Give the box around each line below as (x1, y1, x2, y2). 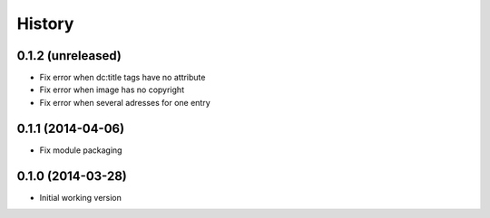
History (16, 14, 74, 33)
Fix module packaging (39, 145, 122, 156)
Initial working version (39, 192, 122, 203)
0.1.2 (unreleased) (16, 48, 122, 63)
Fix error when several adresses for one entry (39, 97, 211, 108)
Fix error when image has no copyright (39, 84, 185, 95)
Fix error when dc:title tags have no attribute (39, 72, 206, 83)
